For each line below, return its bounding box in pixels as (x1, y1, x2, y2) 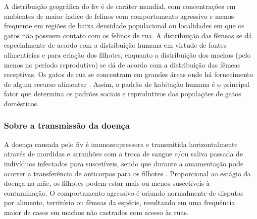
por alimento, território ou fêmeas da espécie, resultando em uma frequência (4, 197, 235, 208)
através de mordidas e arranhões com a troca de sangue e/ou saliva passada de (4, 148, 243, 159)
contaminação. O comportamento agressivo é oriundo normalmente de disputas (4, 187, 244, 198)
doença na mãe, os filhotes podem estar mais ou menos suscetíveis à (4, 178, 210, 188)
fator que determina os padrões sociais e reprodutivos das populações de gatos (4, 88, 241, 99)
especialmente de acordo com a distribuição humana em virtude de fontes (4, 40, 227, 50)
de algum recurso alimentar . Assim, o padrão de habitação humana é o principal (4, 78, 250, 89)
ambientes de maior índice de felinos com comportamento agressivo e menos (4, 10, 234, 21)
